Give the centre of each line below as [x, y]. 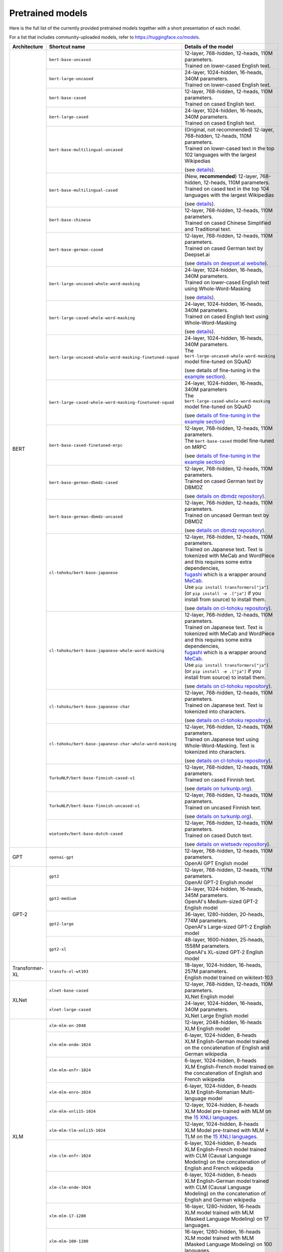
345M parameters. [206, 895]
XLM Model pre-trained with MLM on [228, 1111]
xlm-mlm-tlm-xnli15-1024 [77, 1130]
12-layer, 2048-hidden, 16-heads [223, 1023]
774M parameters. [206, 920]
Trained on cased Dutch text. [218, 835]
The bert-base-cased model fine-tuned [229, 441]
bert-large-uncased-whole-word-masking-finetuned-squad [114, 357]
